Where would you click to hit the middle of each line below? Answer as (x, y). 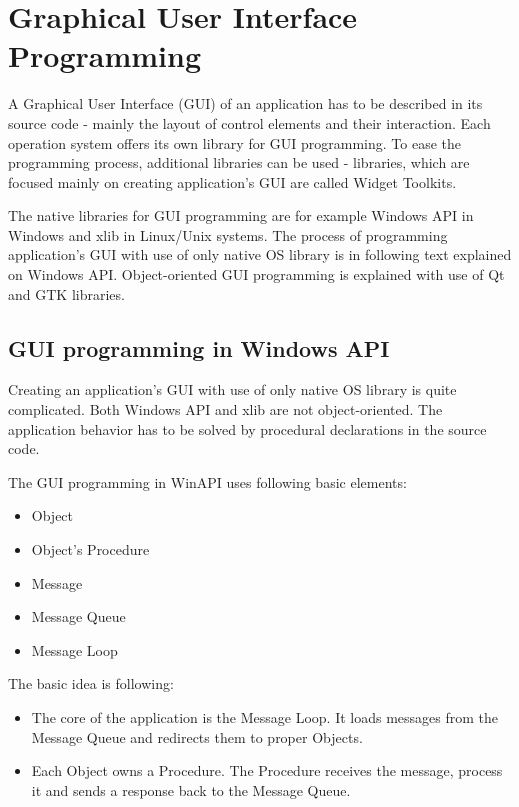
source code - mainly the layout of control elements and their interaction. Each (249, 122)
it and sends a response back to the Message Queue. (191, 789)
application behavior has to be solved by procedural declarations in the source (247, 428)
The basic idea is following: (91, 683)
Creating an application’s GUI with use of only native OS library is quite (232, 389)
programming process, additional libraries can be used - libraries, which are (239, 162)
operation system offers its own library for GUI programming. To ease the (235, 142)
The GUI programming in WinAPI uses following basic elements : (207, 481)
